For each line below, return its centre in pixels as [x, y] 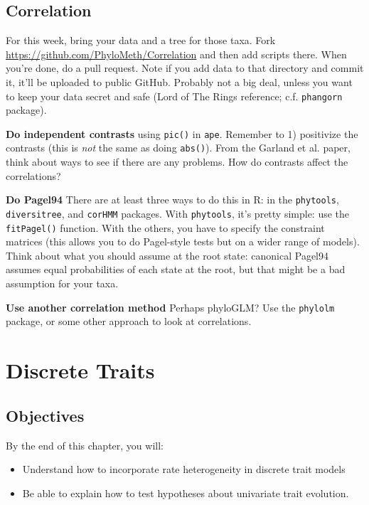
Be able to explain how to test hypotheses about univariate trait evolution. [186, 493]
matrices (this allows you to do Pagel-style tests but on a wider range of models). [183, 241]
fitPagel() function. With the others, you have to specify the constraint [165, 227]
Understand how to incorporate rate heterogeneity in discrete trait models [184, 469]
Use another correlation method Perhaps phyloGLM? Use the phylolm [170, 307]
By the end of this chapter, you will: [85, 445]
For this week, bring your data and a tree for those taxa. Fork [141, 40]
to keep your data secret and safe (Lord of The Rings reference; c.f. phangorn [174, 96]
